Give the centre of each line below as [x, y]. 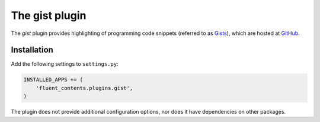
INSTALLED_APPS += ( [53, 80]
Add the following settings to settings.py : [65, 64]
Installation [32, 50]
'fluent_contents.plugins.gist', [84, 88]
